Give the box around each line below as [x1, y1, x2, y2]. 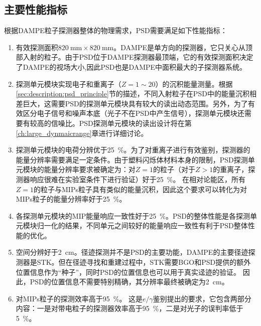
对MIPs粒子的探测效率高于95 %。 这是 [16, 293, 143, 303]
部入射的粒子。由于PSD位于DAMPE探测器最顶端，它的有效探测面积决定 [16, 52, 253, 62]
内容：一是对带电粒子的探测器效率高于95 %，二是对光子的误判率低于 [16, 303, 243, 313]
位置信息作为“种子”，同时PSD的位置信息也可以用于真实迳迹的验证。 [16, 266, 241, 277]
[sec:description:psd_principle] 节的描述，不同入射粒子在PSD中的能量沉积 [16, 88, 249, 99]
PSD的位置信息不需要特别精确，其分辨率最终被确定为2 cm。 [30, 276, 229, 287]
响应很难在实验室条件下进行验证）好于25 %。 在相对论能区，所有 [30, 174, 246, 184]
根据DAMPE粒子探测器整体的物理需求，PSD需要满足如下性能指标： [4, 25, 227, 36]
